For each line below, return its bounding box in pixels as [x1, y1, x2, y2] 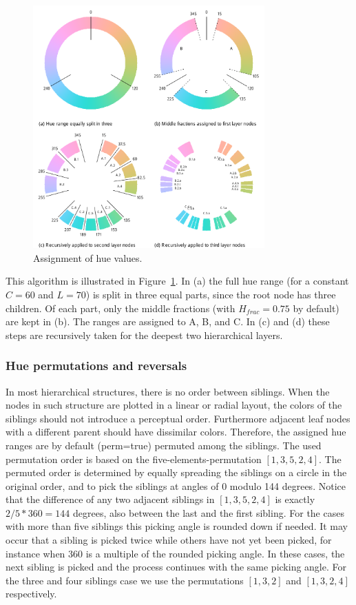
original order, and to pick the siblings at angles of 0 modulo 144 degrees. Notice [6, 478, 346, 493]
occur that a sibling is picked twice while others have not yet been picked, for [6, 533, 332, 547]
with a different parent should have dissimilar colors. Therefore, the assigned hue [6, 424, 346, 439]
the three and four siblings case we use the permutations [6, 573, 244, 587]
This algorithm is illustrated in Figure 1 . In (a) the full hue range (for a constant [6, 274, 349, 288]
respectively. [6, 586, 57, 601]
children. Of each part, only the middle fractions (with [6, 300, 235, 315]
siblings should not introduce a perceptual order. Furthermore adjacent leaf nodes [6, 411, 350, 425]
